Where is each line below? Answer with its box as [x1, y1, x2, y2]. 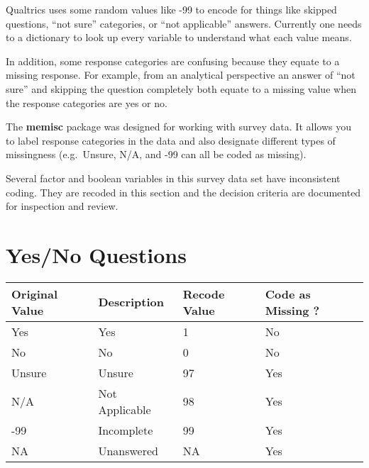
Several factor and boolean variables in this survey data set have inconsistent [6, 170, 341, 185]
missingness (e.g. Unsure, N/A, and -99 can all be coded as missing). [6, 147, 307, 162]
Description [98, 294, 164, 311]
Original [11, 285, 58, 302]
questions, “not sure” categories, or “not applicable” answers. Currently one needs [6, 16, 362, 30]
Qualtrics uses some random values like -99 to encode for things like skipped [6, 2, 337, 16]
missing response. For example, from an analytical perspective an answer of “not [6, 67, 356, 82]
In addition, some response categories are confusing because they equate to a [6, 53, 340, 68]
